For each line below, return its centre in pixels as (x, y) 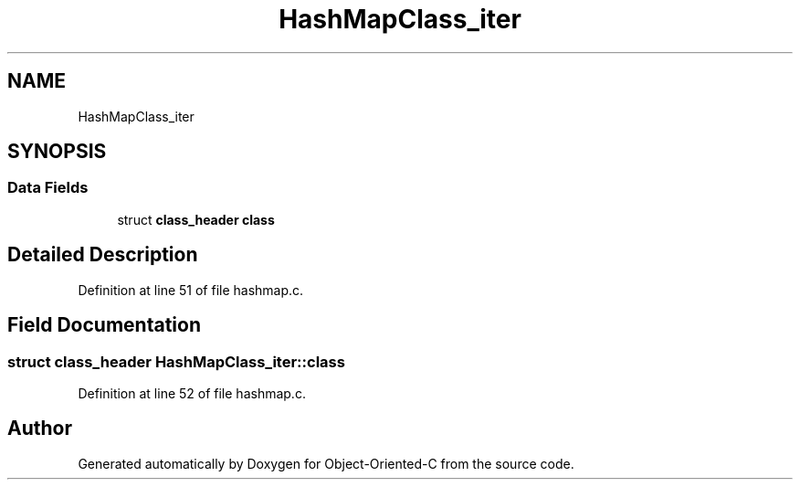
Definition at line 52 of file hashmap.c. (192, 393)
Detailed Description (103, 255)
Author (40, 429)
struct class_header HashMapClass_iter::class (176, 361)
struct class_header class (196, 219)
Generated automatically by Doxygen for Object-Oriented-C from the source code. (326, 463)
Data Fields (48, 188)
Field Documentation (104, 325)
